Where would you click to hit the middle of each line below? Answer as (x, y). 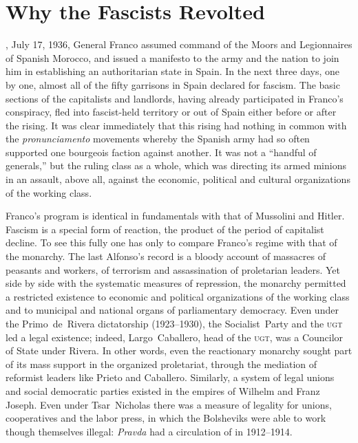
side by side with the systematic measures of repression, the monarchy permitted (176, 283)
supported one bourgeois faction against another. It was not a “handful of (161, 152)
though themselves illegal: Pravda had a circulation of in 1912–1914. (149, 431)
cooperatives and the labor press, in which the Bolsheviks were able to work (166, 418)
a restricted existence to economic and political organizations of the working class (178, 296)
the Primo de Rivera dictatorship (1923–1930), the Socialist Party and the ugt (174, 323)
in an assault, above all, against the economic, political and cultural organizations (178, 179)
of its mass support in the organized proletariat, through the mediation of (161, 364)
